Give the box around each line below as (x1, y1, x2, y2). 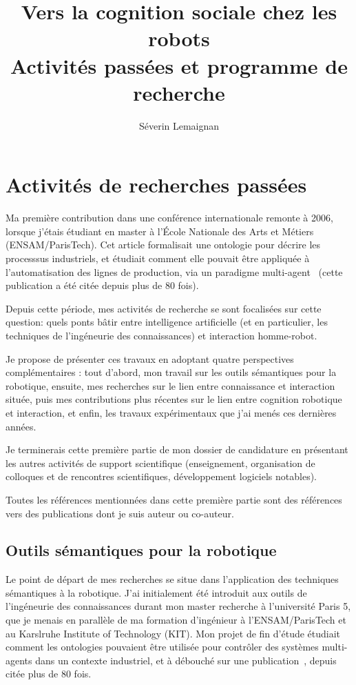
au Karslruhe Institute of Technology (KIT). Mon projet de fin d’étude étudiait (6, 626, 341, 640)
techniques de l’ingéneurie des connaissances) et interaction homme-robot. (6, 328, 317, 342)
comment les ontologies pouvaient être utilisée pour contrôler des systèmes (6, 639, 319, 654)
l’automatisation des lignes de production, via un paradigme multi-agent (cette (6, 264, 343, 279)
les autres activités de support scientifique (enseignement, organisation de (6, 455, 315, 470)
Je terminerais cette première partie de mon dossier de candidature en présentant (6, 442, 348, 457)
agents (6, 653, 32, 667)
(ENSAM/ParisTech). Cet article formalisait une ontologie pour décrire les (6, 237, 321, 252)
